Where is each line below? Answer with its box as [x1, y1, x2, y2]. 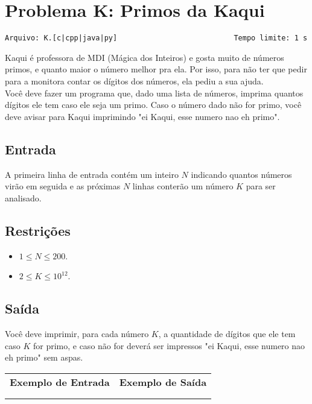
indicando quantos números [191, 168, 292, 180]
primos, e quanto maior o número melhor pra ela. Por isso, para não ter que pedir [5, 63, 307, 75]
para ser [246, 180, 276, 192]
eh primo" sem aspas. [5, 351, 83, 364]
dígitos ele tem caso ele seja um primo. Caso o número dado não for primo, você [5, 98, 302, 111]
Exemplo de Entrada [10, 374, 110, 389]
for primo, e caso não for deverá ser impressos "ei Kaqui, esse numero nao [33, 339, 305, 352]
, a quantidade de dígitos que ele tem [158, 327, 296, 339]
